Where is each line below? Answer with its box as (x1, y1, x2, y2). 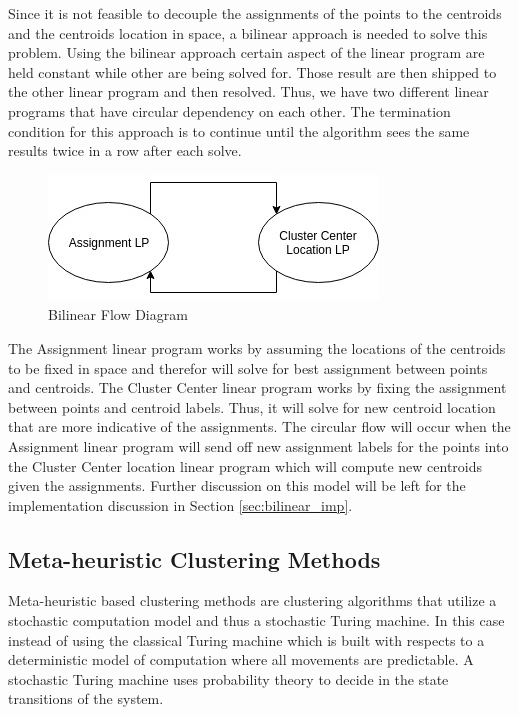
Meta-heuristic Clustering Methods (8, 543, 381, 574)
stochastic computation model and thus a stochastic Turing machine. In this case (8, 610, 505, 631)
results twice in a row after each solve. (8, 140, 242, 161)
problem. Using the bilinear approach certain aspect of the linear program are (8, 42, 485, 63)
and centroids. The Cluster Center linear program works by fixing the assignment (8, 377, 507, 398)
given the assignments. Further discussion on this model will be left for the (8, 475, 466, 496)
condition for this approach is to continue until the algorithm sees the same (8, 120, 470, 141)
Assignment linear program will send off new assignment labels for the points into (8, 435, 509, 456)
